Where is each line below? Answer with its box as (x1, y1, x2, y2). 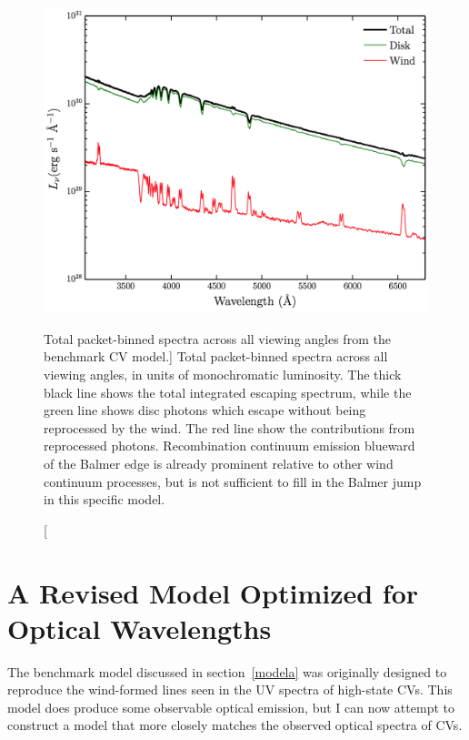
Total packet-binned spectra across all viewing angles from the (44, 329, 391, 348)
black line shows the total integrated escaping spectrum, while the (44, 382, 412, 401)
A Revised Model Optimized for (7, 573, 419, 611)
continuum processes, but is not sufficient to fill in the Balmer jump (44, 471, 422, 491)
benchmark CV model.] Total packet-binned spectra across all (44, 347, 388, 366)
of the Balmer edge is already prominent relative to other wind (44, 453, 394, 472)
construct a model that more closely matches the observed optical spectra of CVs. (7, 715, 463, 735)
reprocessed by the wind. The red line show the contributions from (44, 418, 415, 437)
